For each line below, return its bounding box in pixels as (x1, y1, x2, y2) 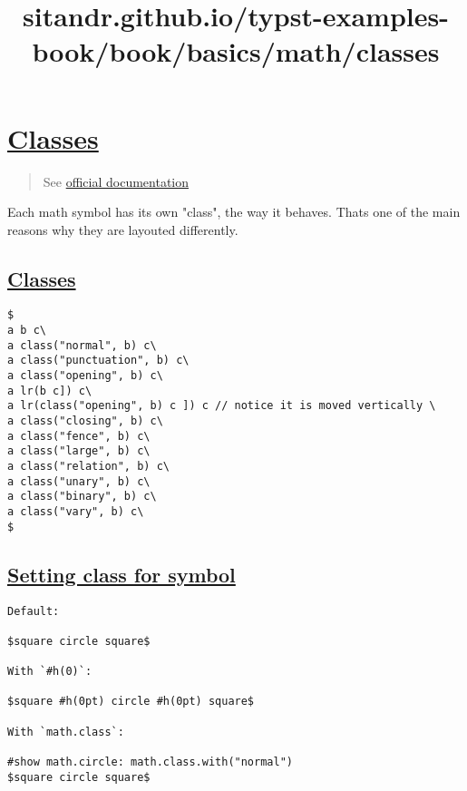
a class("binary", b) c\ (7, 490, 157, 503)
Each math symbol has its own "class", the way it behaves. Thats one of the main (7, 202, 461, 221)
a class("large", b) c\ (7, 444, 151, 458)
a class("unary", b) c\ (7, 474, 151, 488)
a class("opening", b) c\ (7, 369, 163, 383)
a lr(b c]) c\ (7, 384, 92, 397)
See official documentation (43, 171, 190, 190)
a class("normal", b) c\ (7, 338, 157, 352)
